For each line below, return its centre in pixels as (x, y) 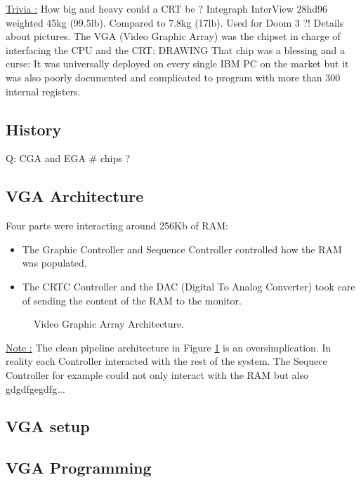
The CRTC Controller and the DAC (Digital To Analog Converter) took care (189, 286)
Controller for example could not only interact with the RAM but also (157, 374)
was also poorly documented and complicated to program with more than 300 (173, 77)
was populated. (54, 263)
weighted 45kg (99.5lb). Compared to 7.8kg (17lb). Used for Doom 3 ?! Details (175, 22)
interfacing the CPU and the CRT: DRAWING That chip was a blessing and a (175, 49)
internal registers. (43, 91)
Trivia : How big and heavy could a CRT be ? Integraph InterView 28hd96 (167, 8)
